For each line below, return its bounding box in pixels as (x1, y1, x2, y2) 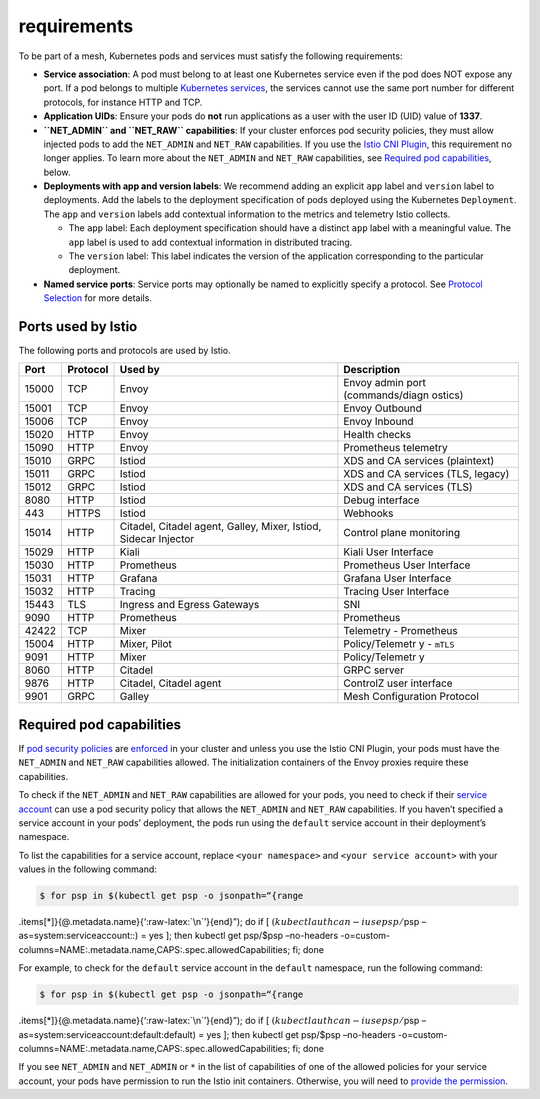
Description (343, 363, 400, 377)
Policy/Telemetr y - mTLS (343, 637, 455, 651)
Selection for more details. (43, 292, 152, 304)
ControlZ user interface (343, 676, 454, 690)
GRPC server (343, 663, 405, 677)
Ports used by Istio (18, 318, 138, 335)
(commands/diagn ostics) (343, 388, 464, 402)
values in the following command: (18, 863, 157, 875)
